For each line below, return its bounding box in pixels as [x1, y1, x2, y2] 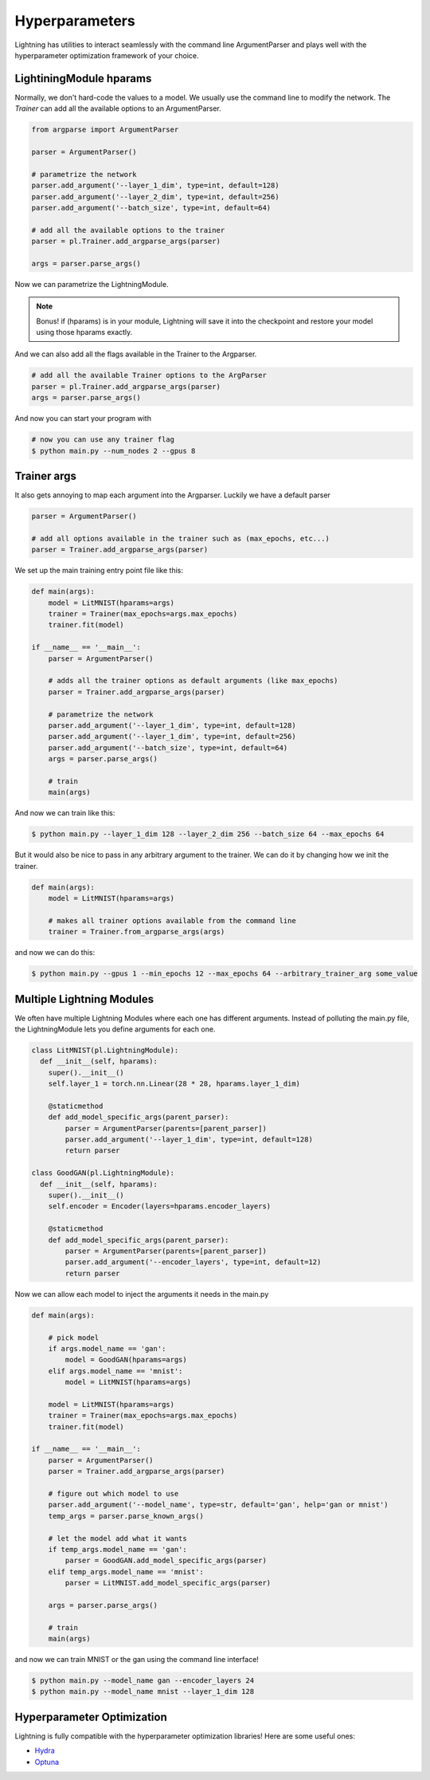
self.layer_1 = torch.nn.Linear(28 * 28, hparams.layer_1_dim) [48, 1079, 301, 1088]
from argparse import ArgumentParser [31, 125, 179, 135]
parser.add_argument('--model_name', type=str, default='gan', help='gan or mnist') [48, 1500, 389, 1510]
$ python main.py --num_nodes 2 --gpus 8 [31, 446, 196, 455]
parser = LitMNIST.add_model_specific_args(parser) [64, 1578, 272, 1588]
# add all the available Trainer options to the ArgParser [31, 371, 267, 380]
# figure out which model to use [48, 1489, 179, 1498]
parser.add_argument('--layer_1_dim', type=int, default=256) [48, 732, 296, 741]
